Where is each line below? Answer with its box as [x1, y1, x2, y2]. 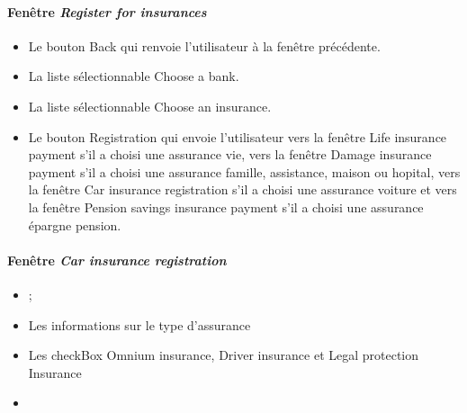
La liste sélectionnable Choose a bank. [28, 67, 239, 85]
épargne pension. [28, 215, 121, 234]
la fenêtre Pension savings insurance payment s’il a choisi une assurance [28, 197, 424, 216]
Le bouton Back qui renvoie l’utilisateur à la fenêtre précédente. [28, 36, 381, 55]
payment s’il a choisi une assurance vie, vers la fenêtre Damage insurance [28, 145, 432, 164]
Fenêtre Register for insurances [7, 2, 207, 21]
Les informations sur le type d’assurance [28, 315, 251, 334]
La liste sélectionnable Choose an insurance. [28, 96, 272, 115]
